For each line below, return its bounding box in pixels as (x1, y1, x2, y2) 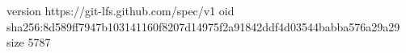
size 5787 (6, 34, 51, 51)
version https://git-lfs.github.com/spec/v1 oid (6, 2, 235, 18)
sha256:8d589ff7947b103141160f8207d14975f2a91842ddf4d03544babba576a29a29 (6, 18, 400, 35)
